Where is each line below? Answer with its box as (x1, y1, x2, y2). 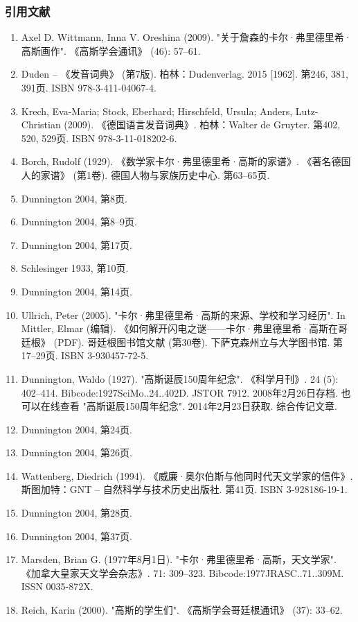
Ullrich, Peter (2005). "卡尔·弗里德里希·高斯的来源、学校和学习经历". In (21, 307, 346, 322)
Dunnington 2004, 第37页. (21, 528, 132, 543)
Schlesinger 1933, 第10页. (21, 261, 129, 275)
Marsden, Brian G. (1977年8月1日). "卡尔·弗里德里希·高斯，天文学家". (21, 552, 337, 567)
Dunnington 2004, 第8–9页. (21, 214, 137, 229)
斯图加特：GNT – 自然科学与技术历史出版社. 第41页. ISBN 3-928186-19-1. (21, 482, 348, 496)
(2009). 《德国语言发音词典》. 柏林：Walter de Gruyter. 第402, (64, 117, 341, 132)
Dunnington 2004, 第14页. (21, 284, 132, 298)
